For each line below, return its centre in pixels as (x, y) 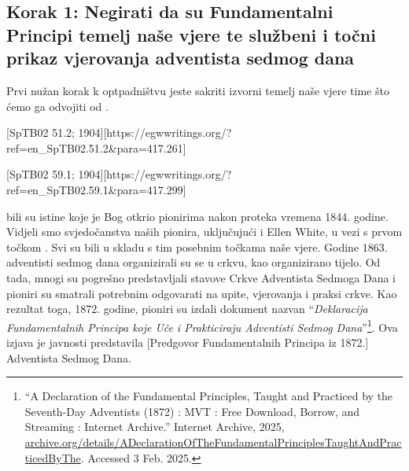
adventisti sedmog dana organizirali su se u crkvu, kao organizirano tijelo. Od (193, 262)
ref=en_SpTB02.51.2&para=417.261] (96, 147)
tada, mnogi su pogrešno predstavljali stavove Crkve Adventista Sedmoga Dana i (201, 277)
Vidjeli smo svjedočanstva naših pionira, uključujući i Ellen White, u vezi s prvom (204, 232)
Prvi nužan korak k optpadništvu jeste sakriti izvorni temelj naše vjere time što (198, 90)
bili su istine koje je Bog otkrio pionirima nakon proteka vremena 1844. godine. (197, 216)
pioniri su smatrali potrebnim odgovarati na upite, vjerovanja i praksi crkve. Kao (202, 293)
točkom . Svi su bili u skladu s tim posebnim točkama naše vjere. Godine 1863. (197, 247)
